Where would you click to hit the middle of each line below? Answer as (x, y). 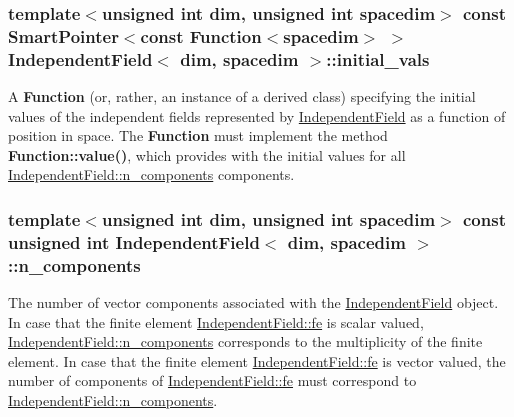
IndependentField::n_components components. (151, 174)
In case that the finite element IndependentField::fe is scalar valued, (216, 321)
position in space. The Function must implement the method (198, 135)
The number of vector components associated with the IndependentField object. (253, 302)
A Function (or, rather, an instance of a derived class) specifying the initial (242, 96)
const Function (201, 35)
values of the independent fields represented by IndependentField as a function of (257, 115)
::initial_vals (378, 58)
